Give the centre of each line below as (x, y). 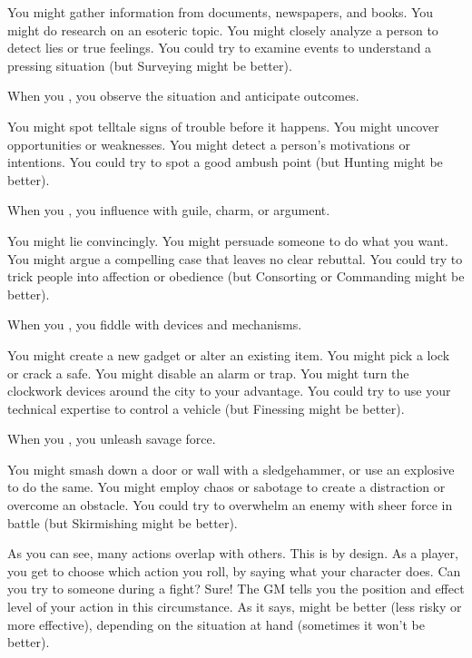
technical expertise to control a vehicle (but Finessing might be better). (206, 408)
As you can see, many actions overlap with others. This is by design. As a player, (233, 553)
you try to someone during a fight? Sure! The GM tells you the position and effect (236, 589)
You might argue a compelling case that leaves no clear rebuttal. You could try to (235, 258)
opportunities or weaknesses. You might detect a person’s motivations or (209, 144)
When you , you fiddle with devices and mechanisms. (155, 324)
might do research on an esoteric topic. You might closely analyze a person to (223, 29)
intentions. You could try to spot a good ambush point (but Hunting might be (225, 162)
